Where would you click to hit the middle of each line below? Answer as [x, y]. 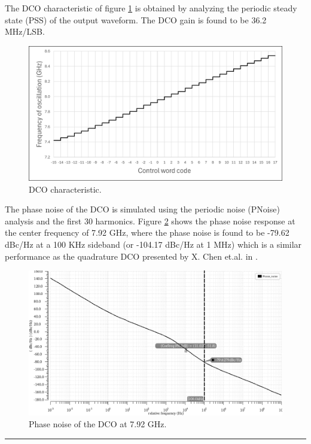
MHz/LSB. [25, 31]
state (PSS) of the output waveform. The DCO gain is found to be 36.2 [136, 19]
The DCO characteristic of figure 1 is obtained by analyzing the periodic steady [151, 8]
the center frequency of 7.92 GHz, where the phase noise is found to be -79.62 [147, 232]
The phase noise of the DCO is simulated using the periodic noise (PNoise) [142, 209]
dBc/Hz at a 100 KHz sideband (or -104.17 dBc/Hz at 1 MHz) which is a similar [153, 244]
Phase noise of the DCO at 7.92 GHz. [98, 423]
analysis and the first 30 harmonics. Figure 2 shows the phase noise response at [150, 221]
